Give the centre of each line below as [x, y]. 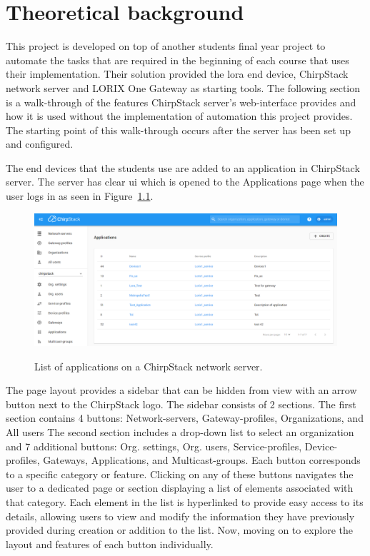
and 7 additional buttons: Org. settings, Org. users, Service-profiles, [154, 446]
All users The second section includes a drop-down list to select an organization [180, 431]
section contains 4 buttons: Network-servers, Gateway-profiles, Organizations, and [185, 418]
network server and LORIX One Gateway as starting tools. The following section [183, 87]
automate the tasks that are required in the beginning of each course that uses [177, 60]
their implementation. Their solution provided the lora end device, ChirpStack [177, 74]
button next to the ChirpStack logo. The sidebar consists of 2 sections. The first [181, 404]
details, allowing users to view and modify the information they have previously [180, 516]
